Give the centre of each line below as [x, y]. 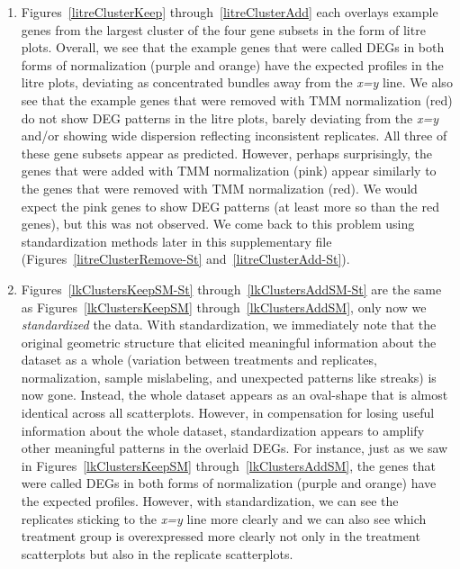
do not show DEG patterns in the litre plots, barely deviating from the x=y [230, 117]
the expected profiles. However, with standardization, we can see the [210, 501]
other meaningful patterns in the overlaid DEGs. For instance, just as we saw [235, 448]
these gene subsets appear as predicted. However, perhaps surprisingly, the [227, 153]
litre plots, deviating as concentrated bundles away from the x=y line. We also [237, 82]
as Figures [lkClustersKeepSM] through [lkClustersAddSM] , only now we [224, 307]
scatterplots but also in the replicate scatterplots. [157, 553]
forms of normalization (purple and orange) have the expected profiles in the [232, 64]
